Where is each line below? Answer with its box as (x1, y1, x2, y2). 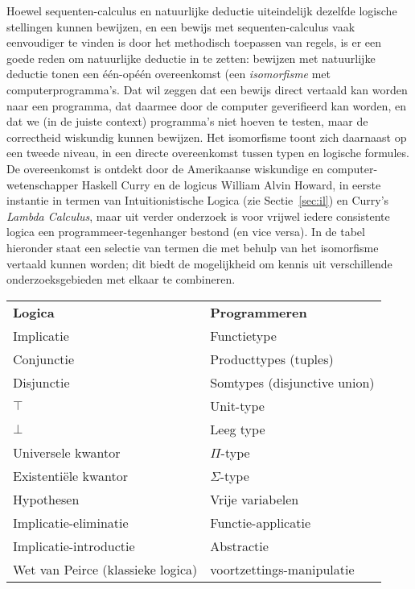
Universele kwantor (13, 442, 121, 462)
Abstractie (210, 536, 269, 555)
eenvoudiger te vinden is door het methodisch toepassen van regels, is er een (6, 34, 382, 51)
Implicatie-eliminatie (13, 512, 129, 532)
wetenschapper (6, 176, 79, 193)
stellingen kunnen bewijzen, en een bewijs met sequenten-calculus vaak (6, 18, 355, 35)
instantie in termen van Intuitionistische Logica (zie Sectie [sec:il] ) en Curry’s (6, 192, 389, 209)
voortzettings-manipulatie (210, 559, 355, 579)
